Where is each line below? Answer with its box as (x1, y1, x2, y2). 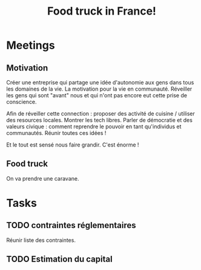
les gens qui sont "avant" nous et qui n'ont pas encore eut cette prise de (6, 92, 188, 99)
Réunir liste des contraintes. (6, 236, 76, 244)
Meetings (6, 38, 56, 52)
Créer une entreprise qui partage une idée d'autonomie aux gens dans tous (6, 79, 194, 86)
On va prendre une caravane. (6, 175, 79, 182)
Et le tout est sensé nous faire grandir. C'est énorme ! (6, 141, 139, 148)
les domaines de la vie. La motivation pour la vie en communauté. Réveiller (6, 85, 193, 92)
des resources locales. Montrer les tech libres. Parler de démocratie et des (6, 117, 193, 123)
